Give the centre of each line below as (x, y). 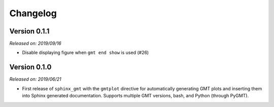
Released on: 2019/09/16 (36, 44)
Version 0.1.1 (29, 31)
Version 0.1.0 (30, 67)
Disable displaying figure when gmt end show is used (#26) (85, 53)
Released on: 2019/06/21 (36, 79)
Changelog (33, 13)
